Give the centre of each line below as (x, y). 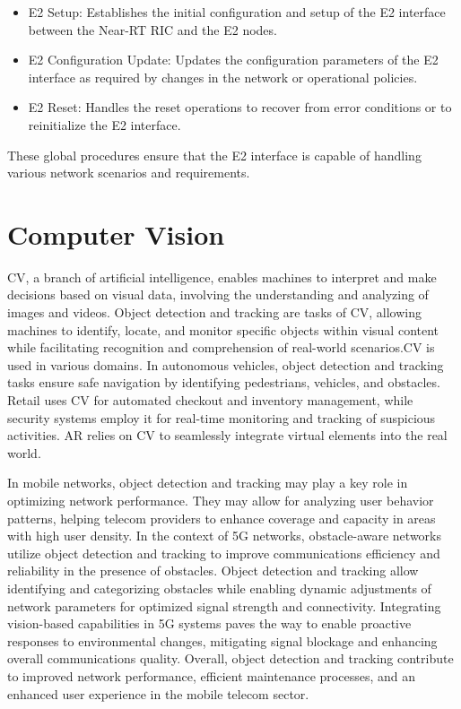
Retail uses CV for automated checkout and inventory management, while (210, 400)
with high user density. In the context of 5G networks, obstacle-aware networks (224, 536)
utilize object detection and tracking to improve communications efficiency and (224, 553)
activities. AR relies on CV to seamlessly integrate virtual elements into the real (227, 435)
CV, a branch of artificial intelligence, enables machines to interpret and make (222, 277)
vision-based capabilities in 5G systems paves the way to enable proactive (209, 623)
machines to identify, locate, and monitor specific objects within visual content (223, 329)
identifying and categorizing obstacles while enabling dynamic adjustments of (219, 588)
